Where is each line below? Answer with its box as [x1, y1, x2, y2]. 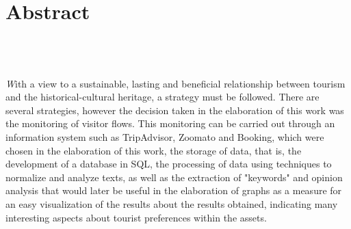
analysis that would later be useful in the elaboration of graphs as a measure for [5, 183, 342, 198]
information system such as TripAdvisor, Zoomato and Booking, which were [5, 129, 324, 144]
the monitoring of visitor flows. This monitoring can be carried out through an [5, 116, 335, 131]
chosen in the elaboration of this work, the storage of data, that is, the [5, 143, 302, 157]
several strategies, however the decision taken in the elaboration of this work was [5, 103, 344, 117]
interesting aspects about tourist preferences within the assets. [5, 210, 267, 224]
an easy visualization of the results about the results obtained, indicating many [5, 196, 338, 211]
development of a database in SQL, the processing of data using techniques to [5, 157, 332, 171]
